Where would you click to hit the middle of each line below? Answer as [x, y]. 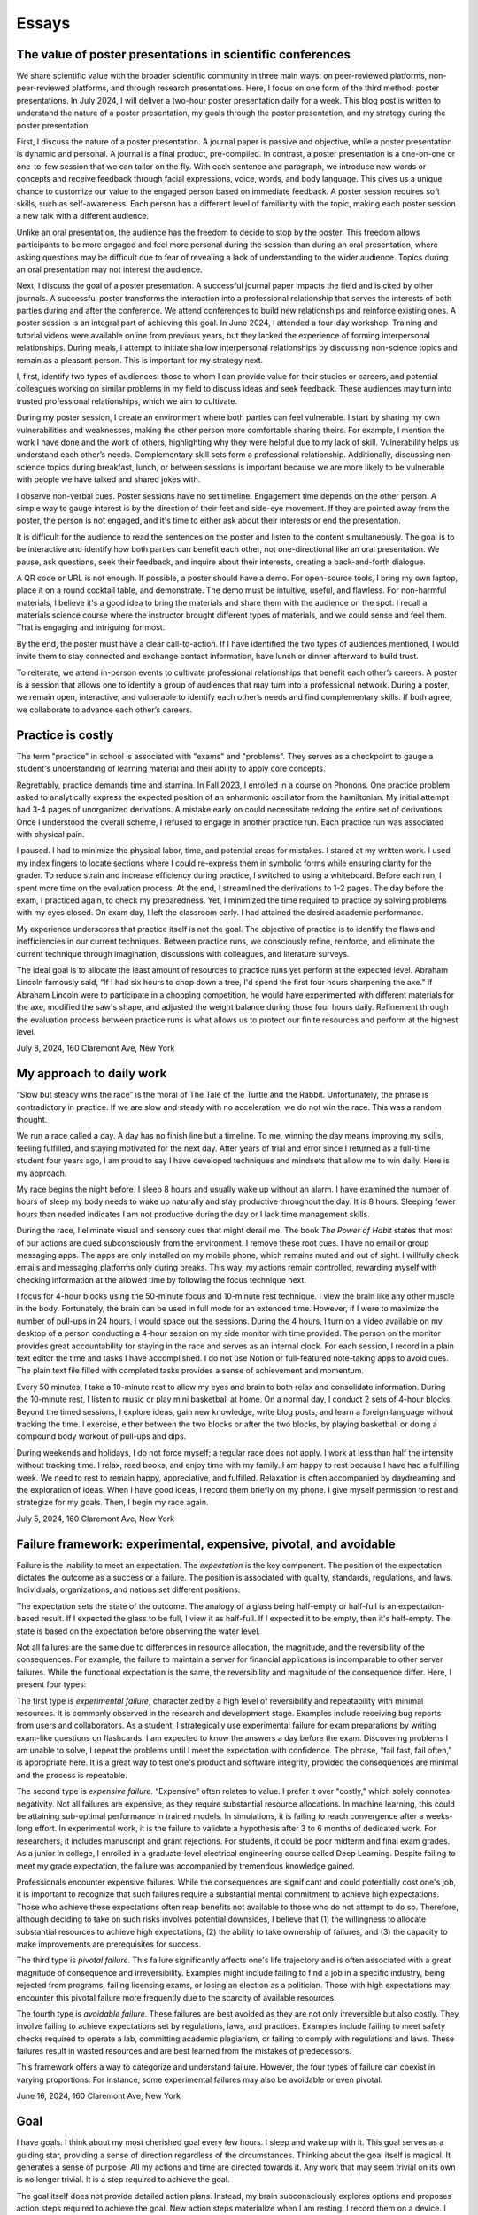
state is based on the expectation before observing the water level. [139, 1631]
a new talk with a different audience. [83, 216]
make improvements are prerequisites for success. [109, 1944]
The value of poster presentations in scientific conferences [184, 54]
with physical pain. [50, 835]
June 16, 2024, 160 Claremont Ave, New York [99, 2096]
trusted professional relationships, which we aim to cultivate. [127, 401]
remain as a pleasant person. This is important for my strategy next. [140, 360]
